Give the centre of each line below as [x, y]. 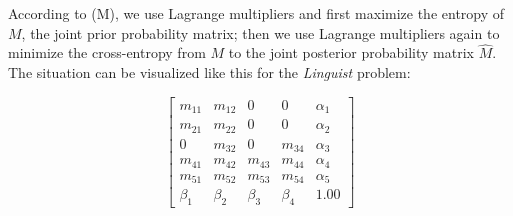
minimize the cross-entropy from [107, 52]
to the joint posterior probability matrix [351, 52]
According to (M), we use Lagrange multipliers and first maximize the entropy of [256, 13]
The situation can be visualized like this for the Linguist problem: [209, 72]
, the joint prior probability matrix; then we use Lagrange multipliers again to [260, 32]
